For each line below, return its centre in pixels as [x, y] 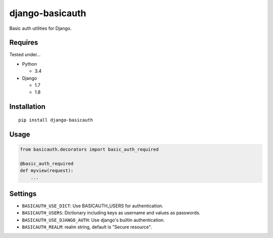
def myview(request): [47, 170]
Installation [27, 107]
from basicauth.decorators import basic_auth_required [89, 149]
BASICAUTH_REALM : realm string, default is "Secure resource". [87, 227]
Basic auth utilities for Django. [40, 28]
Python [30, 64]
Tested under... [25, 55]
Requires [24, 43]
